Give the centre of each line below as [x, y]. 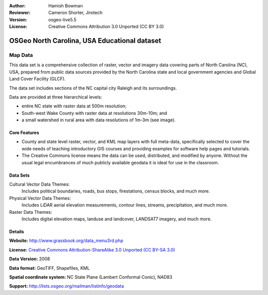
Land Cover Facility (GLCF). [37, 79]
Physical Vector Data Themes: [40, 198]
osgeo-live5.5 [62, 19]
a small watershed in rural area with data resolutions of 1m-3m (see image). [99, 120]
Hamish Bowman [66, 6]
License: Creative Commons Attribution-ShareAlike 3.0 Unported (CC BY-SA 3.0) [92, 249]
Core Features [24, 133]
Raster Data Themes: [31, 212]
